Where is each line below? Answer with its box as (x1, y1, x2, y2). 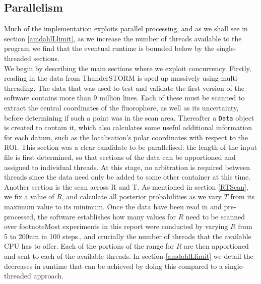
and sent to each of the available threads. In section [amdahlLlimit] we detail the (4, 250, 253, 261)
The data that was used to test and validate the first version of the (37, 82, 244, 93)
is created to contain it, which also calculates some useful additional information (4, 122, 252, 133)
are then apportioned (184, 241, 249, 251)
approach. (33, 270, 63, 281)
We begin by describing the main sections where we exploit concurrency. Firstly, (4, 63, 251, 73)
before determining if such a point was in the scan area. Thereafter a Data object (4, 112, 254, 123)
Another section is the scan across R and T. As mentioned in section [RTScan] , (4, 181, 248, 192)
